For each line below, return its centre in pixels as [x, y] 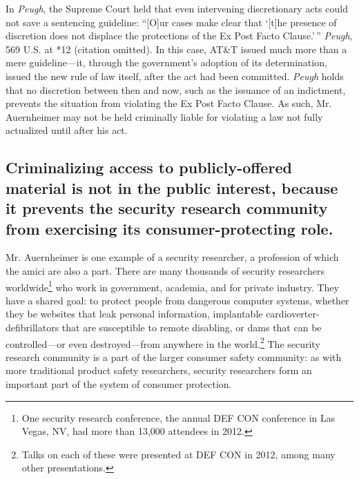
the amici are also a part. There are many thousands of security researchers [165, 270]
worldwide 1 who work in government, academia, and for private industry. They [172, 286]
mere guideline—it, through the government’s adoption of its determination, [166, 62]
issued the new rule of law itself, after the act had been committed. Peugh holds [175, 76]
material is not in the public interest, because [172, 187]
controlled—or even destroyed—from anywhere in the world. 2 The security [163, 342]
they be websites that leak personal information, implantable [134, 314]
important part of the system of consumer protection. [119, 383]
